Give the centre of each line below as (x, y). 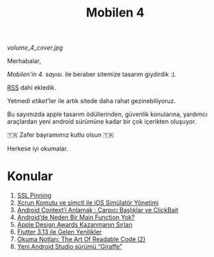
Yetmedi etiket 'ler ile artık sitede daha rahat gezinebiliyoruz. (92, 101)
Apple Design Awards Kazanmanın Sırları (74, 225)
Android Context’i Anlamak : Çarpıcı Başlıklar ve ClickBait (97, 210)
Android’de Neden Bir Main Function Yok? (76, 217)
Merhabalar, (24, 61)
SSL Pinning (34, 195)
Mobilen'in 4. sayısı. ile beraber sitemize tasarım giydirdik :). (92, 74)
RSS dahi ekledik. (32, 88)
